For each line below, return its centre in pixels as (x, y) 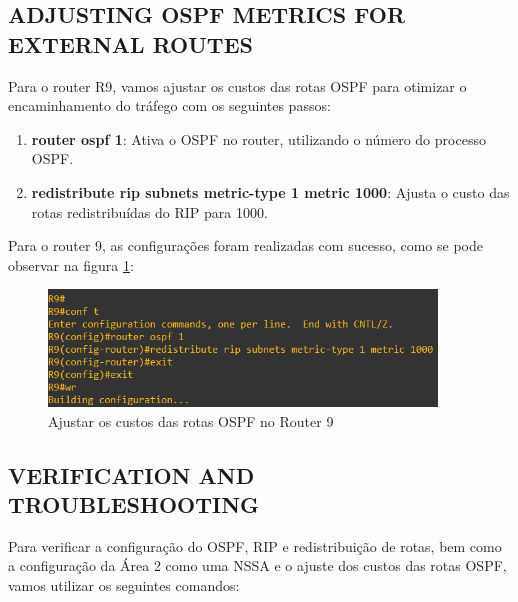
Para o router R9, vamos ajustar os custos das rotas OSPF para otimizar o (237, 85)
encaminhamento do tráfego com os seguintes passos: (169, 105)
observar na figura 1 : (71, 264)
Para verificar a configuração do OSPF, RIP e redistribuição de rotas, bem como (255, 545)
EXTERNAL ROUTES (130, 43)
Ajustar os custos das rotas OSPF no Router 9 (191, 420)
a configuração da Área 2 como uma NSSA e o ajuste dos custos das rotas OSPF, (257, 565)
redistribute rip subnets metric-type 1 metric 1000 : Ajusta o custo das (270, 191)
